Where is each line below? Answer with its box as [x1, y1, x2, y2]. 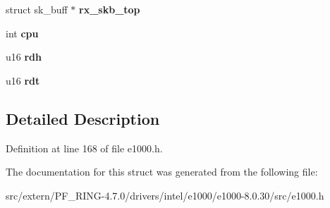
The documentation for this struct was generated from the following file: [6, 164, 318, 179]
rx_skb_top [79, 2, 140, 16]
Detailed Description [6, 107, 160, 129]
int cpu [6, 25, 39, 40]
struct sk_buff [6, 2, 68, 16]
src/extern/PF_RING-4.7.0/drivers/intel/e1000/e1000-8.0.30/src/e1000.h [6, 188, 324, 202]
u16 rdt [6, 73, 40, 87]
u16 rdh [6, 49, 42, 64]
